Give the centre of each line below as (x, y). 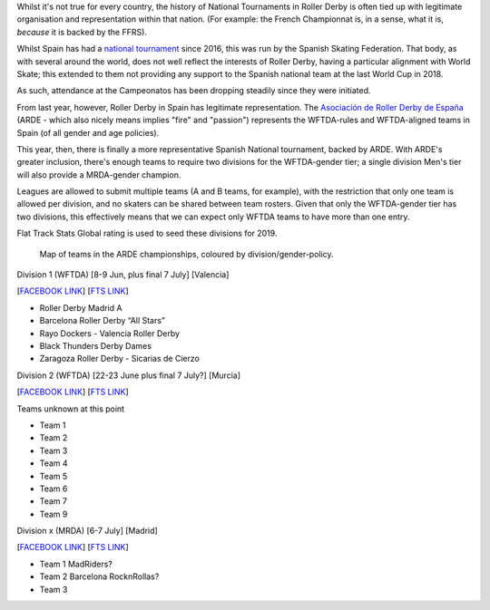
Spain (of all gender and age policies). (88, 132)
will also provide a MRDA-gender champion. (99, 174)
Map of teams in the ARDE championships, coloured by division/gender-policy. (187, 254)
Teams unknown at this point (71, 409)
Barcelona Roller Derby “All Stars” (102, 321)
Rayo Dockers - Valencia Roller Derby (110, 333)
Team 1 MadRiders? (76, 564)
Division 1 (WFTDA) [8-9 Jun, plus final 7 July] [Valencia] (123, 275)
